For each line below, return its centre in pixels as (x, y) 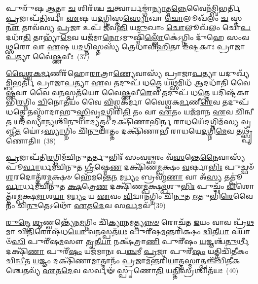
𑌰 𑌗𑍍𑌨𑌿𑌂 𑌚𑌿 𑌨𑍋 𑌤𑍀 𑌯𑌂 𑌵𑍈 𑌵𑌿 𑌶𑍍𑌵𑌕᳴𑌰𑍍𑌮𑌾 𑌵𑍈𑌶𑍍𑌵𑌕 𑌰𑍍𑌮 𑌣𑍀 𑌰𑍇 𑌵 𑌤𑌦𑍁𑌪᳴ (133, 102)
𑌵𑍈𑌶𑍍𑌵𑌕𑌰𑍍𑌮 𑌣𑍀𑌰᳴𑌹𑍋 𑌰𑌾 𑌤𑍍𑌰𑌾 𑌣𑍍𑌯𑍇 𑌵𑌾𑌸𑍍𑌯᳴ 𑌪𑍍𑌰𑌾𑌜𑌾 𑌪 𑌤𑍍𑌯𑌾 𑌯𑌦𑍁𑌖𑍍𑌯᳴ (128, 73)
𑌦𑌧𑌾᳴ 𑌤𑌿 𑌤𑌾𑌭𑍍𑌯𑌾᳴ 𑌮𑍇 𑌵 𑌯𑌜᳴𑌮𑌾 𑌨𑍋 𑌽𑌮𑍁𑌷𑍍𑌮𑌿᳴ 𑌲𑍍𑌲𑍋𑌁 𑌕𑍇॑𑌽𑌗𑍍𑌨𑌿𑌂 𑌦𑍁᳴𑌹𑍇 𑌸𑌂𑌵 (128, 37)
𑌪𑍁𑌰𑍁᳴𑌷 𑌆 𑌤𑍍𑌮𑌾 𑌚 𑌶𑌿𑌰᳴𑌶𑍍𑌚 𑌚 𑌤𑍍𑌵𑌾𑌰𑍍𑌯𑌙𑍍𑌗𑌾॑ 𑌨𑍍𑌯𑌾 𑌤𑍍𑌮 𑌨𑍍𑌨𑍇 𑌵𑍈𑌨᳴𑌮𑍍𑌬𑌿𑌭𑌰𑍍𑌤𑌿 (123, 8)
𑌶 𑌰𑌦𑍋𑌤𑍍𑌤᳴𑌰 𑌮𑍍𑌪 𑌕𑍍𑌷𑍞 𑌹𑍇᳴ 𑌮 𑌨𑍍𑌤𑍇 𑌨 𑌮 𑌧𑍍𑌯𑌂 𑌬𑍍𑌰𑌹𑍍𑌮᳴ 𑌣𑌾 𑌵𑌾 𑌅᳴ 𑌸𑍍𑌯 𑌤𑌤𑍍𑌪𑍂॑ (124, 176)
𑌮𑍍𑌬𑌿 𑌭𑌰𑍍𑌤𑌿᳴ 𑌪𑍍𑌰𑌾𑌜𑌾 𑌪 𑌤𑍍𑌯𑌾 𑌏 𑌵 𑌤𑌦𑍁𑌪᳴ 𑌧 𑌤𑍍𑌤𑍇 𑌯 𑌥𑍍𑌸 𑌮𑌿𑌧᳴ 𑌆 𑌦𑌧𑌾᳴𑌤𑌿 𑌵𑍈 (128, 83)
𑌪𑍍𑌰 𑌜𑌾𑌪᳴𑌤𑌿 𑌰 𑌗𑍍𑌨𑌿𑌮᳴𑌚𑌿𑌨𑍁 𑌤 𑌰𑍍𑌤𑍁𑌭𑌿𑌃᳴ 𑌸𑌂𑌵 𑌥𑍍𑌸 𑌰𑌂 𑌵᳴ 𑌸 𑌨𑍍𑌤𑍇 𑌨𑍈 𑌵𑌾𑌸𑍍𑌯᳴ (126, 157)
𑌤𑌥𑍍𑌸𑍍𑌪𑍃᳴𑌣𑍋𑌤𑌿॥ (244, 131)
